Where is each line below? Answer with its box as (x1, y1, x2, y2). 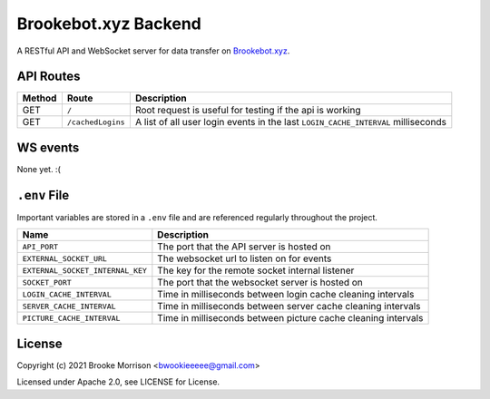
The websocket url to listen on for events (157, 252, 332, 265)
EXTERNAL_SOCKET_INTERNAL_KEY (22, 266, 147, 276)
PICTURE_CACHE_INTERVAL (22, 313, 121, 323)
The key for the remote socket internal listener (157, 264, 355, 277)
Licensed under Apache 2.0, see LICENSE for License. (16, 376, 220, 387)
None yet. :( (16, 163, 61, 174)
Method (22, 92, 57, 104)
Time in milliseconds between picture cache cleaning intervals (157, 312, 424, 325)
